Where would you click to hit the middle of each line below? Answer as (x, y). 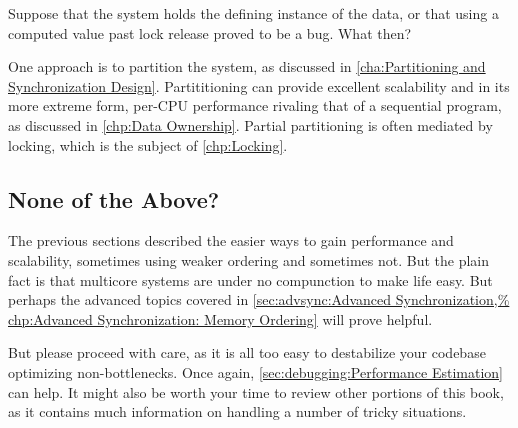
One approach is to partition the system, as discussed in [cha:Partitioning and (247, 66)
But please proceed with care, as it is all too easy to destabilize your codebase (247, 352)
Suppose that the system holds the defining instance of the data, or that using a (253, 13)
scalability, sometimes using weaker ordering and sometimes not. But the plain (249, 259)
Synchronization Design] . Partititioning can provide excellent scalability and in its (259, 85)
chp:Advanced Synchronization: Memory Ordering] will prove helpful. (220, 318)
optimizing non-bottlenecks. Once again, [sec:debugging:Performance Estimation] (256, 371)
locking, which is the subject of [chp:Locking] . (148, 144)
